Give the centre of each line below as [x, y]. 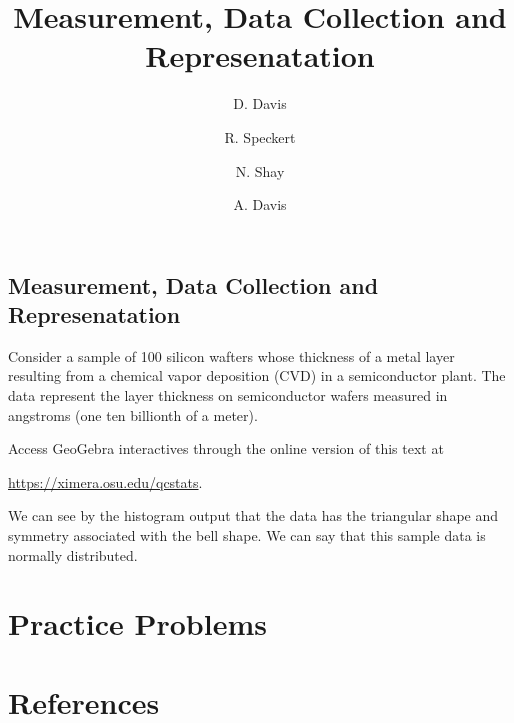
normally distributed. [73, 554]
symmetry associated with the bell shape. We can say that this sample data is [247, 535]
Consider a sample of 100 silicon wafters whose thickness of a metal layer [231, 355]
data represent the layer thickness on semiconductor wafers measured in [228, 395]
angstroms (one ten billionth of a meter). [133, 414]
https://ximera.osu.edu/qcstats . [105, 481]
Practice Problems [137, 623]
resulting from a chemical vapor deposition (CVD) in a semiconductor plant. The [257, 375]
